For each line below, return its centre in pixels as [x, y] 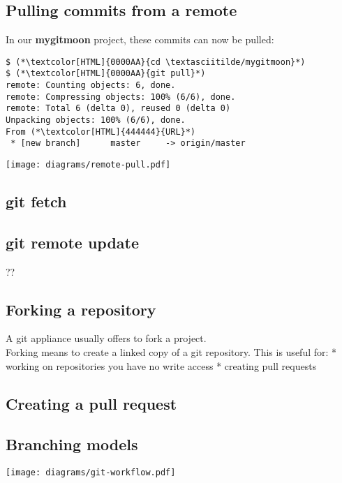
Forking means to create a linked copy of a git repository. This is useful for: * [171, 352]
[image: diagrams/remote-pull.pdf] [88, 165]
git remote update [73, 242]
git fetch [36, 201]
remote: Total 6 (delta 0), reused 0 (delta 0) [118, 109]
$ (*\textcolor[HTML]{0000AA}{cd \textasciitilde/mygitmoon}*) [156, 62]
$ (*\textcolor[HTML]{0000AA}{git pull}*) [106, 74]
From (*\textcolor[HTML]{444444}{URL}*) [101, 132]
